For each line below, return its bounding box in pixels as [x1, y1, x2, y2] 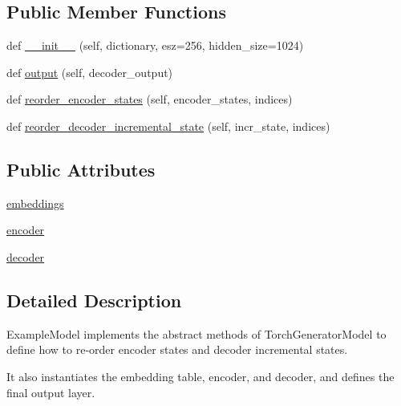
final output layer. [6, 384, 95, 400]
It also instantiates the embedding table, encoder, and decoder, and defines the [6, 367, 395, 384]
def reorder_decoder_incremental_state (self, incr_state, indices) [6, 117, 330, 134]
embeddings [6, 194, 64, 211]
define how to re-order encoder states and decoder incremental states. [6, 341, 348, 358]
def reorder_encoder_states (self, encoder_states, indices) [6, 91, 293, 108]
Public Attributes [6, 156, 156, 181]
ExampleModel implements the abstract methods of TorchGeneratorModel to [6, 325, 387, 342]
